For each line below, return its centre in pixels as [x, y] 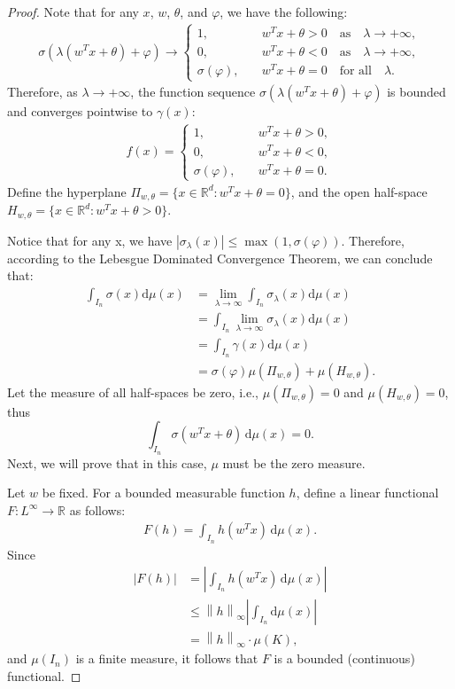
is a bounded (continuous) [344, 658]
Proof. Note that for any [73, 12]
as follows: [97, 509]
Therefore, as [42, 92]
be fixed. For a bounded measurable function [163, 493]
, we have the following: [284, 12]
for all [355, 71]
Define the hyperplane [67, 191]
